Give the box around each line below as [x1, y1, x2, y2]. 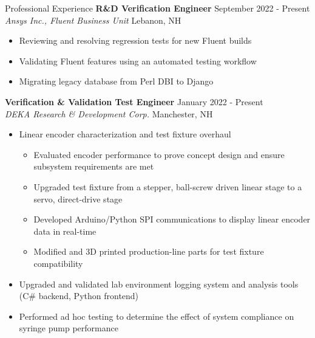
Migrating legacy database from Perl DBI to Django [19, 75, 214, 88]
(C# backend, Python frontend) [19, 289, 139, 302]
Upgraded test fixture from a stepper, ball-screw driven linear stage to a [33, 180, 302, 193]
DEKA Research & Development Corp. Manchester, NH [5, 107, 213, 120]
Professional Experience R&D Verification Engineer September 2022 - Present [5, 2, 310, 14]
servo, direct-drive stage [33, 192, 123, 205]
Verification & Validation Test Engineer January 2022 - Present [5, 95, 263, 108]
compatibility [33, 257, 83, 269]
